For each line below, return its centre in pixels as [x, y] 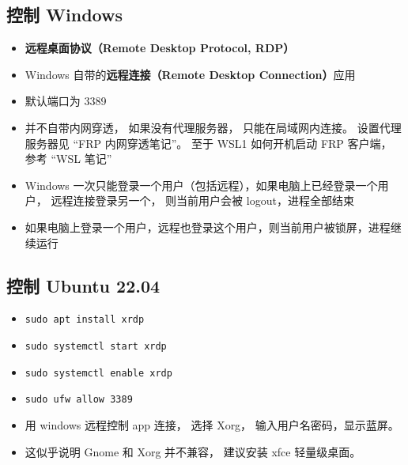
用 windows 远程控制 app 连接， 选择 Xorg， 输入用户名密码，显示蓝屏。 [212, 424]
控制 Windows [64, 15]
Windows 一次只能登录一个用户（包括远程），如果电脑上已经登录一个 [201, 185]
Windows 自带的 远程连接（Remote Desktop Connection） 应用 [190, 74]
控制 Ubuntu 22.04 [83, 285]
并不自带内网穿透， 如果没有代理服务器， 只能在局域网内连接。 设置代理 [213, 127]
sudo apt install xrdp [85, 320]
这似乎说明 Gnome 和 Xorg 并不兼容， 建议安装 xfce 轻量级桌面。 [193, 451]
